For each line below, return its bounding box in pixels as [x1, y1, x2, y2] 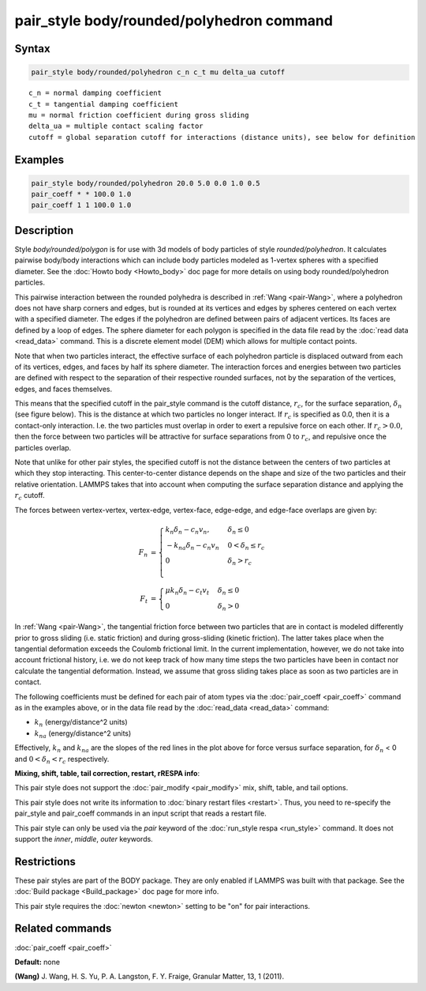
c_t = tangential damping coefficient [28, 100, 179, 108]
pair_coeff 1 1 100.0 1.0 [31, 201, 132, 209]
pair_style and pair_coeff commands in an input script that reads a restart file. [14, 808, 267, 818]
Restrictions [14, 854, 77, 869]
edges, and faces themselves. [14, 384, 113, 394]
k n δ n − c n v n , [165, 525, 210, 536]
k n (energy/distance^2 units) [34, 718, 128, 729]
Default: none [14, 957, 61, 967]
